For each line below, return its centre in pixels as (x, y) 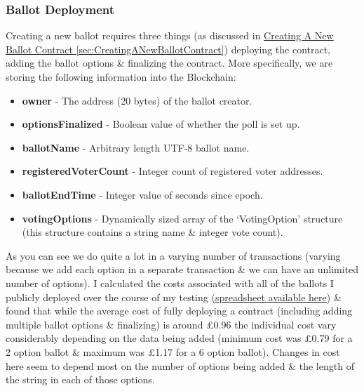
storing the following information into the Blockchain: (121, 77)
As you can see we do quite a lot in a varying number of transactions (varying (173, 255)
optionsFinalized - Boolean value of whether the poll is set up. (161, 124)
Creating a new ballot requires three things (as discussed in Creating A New (170, 35)
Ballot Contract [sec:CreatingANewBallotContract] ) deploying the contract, (168, 49)
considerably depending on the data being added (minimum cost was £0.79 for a (179, 338)
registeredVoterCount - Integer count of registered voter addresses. (173, 171)
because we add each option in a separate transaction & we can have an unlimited (182, 269)
